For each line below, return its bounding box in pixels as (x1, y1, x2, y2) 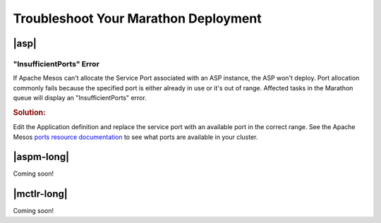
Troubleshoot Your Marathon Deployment (13, 11, 262, 26)
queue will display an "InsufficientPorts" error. (13, 94, 147, 102)
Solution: (13, 107, 46, 117)
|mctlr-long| (13, 188, 68, 200)
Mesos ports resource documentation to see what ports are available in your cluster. (13, 133, 258, 141)
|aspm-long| (13, 151, 70, 163)
